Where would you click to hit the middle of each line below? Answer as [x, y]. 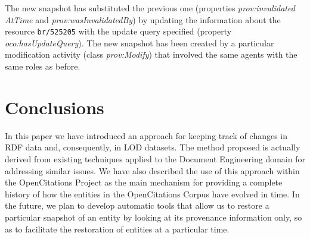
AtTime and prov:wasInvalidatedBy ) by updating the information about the [143, 19]
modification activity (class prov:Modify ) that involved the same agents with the [151, 54]
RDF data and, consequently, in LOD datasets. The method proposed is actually [153, 147]
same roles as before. [43, 66]
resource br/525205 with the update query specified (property [118, 31]
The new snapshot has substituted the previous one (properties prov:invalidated [150, 8]
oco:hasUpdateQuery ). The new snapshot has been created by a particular [139, 43]
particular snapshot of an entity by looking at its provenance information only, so [154, 217]
